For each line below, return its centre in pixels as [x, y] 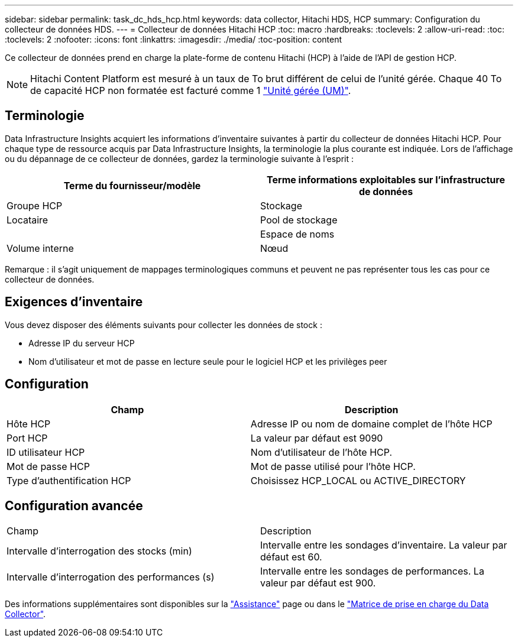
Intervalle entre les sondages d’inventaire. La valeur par [384, 545]
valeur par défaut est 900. [318, 583]
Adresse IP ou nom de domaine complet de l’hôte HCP [371, 424]
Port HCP [27, 438]
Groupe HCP [35, 205]
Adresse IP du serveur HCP [82, 343]
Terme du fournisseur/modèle [132, 185]
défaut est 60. [291, 557]
